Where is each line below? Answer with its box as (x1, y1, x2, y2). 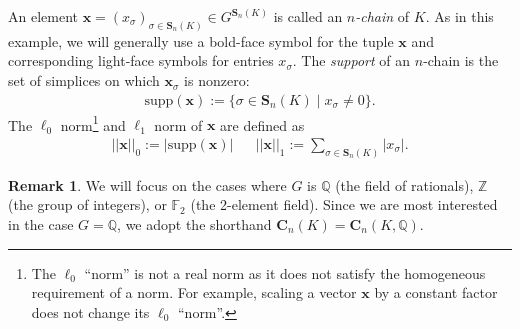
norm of (154, 114, 203, 135)
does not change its (31, 301, 150, 322)
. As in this (425, 6, 494, 26)
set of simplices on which (8, 70, 160, 91)
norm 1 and (60, 111, 126, 135)
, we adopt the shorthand (117, 214, 272, 234)
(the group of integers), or (8, 194, 167, 215)
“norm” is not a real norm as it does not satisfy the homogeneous (84, 262, 486, 283)
